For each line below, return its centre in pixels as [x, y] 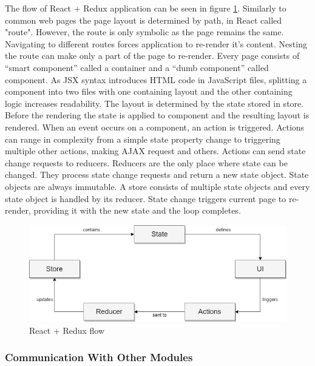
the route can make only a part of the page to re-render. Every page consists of [152, 56]
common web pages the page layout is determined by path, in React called [144, 20]
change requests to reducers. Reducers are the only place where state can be [146, 162]
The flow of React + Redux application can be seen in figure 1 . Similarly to [146, 8]
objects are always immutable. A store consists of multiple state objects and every [157, 186]
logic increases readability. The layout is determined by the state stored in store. [154, 103]
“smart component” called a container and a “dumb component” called [137, 67]
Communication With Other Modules [99, 357]
